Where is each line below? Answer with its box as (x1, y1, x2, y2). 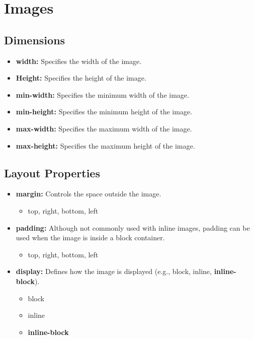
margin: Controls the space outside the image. (16, 188, 161, 199)
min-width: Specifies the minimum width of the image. (16, 89, 189, 100)
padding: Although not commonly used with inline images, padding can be (16, 222, 250, 233)
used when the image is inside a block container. (16, 232, 165, 243)
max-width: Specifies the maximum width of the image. (16, 123, 192, 133)
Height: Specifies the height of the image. (16, 73, 146, 83)
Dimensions (4, 32, 65, 47)
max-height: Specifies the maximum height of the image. (16, 140, 195, 151)
